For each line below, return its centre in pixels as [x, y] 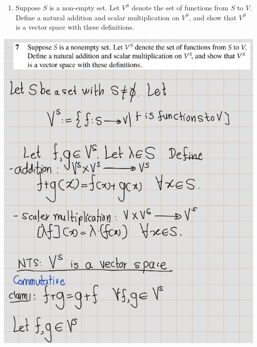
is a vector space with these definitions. [75, 27]
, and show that [213, 17]
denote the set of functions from [180, 7]
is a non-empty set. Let [84, 7]
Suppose [28, 7]
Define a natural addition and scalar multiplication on [97, 17]
